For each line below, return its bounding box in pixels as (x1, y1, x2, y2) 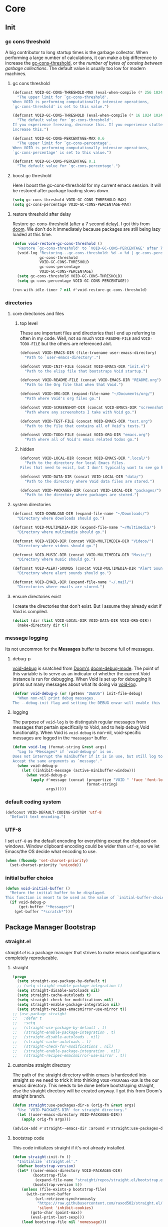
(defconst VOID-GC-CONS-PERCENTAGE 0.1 (12, 159, 96, 164)
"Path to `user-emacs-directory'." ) (24, 355, 101, 360)
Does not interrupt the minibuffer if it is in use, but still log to (12, 754, 163, 759)
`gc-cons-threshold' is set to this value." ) (12, 104, 109, 109)
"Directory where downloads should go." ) (17, 516, 105, 521)
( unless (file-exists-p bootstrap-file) (21, 1187, 107, 1192)
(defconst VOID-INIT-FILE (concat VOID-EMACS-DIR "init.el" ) (19, 364, 150, 369)
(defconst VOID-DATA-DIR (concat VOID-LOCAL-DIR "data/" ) (19, 474, 143, 479)
